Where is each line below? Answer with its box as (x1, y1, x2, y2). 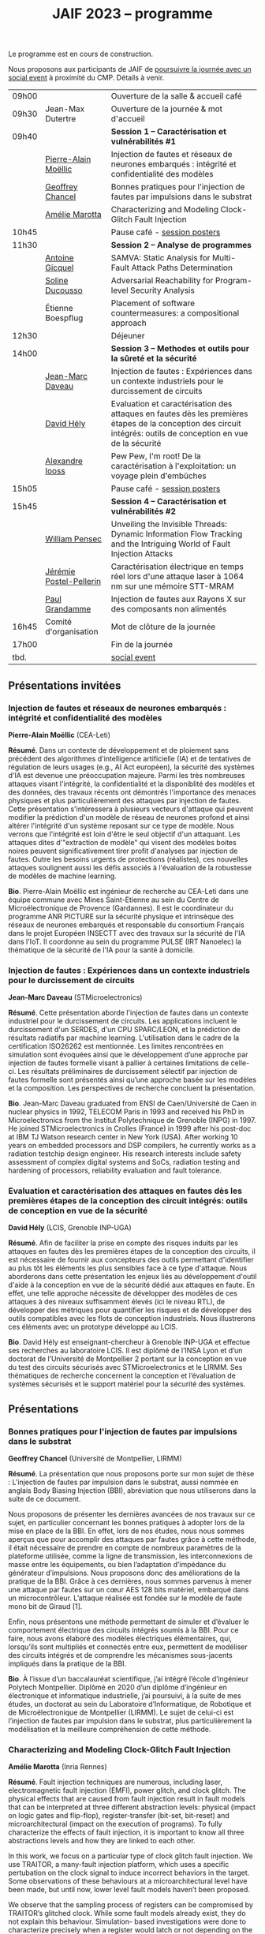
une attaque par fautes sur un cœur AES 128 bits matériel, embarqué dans (8, 1585, 249, 1595)
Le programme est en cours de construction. (8, 49, 154, 59)
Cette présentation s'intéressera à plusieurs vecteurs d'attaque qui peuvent (8, 804, 254, 814)
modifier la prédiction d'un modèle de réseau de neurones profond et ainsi (8, 812, 250, 821)
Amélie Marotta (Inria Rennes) (8, 1762, 108, 1771)
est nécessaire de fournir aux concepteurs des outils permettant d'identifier (8, 1255, 254, 1265)
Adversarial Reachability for (110, 275, 214, 286)
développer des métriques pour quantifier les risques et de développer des (8, 1305, 252, 1315)
